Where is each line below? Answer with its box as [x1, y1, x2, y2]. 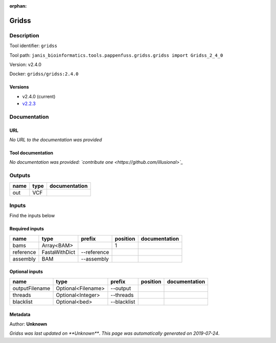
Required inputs [9, 226, 44, 232]
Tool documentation [9, 150, 54, 156]
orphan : [9, 3, 27, 9]
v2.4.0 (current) [22, 93, 56, 99]
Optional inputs [9, 269, 43, 275]
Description [9, 32, 39, 39]
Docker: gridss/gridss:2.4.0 [9, 71, 79, 77]
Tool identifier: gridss [9, 42, 57, 49]
